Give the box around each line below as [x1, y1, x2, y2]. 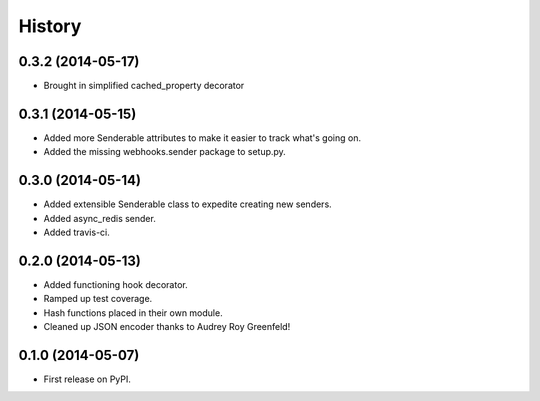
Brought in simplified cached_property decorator [43, 80, 245, 92]
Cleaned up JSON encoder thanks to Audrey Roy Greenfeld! [43, 321, 291, 333]
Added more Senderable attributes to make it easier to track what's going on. [43, 131, 362, 144]
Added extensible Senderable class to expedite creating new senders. [43, 198, 332, 210]
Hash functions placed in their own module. [43, 306, 224, 319]
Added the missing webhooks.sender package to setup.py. [43, 146, 287, 158]
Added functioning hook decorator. [43, 278, 189, 290]
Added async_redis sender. [43, 212, 157, 224]
